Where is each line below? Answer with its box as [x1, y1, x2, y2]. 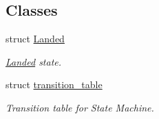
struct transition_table [6, 77, 103, 92]
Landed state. [6, 54, 62, 68]
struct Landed [6, 31, 65, 46]
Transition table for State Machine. [6, 100, 154, 114]
